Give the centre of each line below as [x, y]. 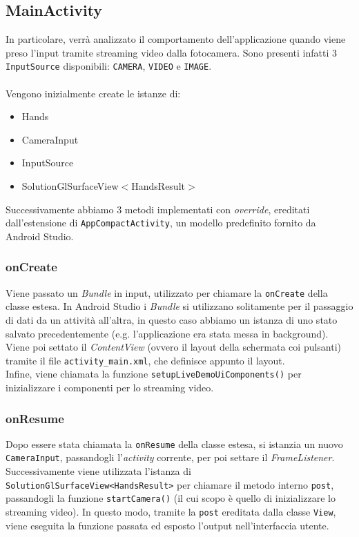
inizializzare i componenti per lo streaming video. [110, 388]
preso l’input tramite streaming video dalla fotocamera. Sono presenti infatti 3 [171, 52]
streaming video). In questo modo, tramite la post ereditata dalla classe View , [171, 512]
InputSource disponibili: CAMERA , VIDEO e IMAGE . [109, 66]
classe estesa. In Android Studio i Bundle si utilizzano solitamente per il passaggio [179, 306]
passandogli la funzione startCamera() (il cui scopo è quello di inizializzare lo [171, 498]
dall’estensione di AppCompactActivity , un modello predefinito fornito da [161, 223]
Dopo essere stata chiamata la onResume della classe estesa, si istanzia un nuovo [174, 443]
